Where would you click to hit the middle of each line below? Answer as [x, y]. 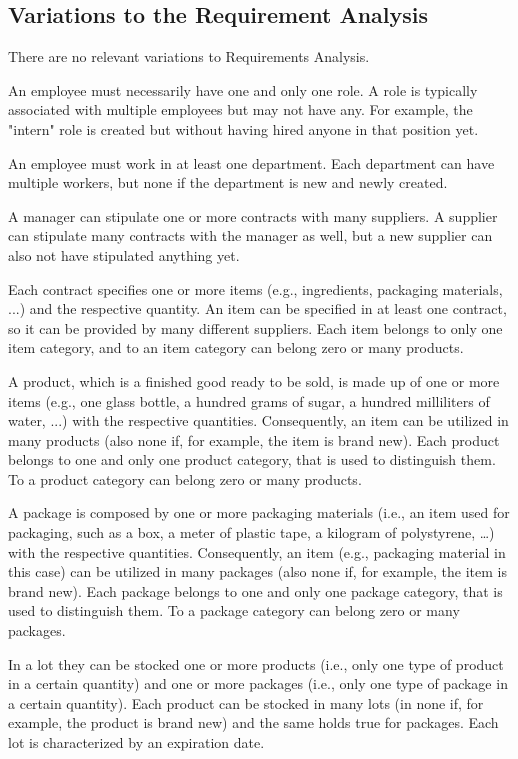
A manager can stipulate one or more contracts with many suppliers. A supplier [253, 215]
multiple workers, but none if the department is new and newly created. [228, 182]
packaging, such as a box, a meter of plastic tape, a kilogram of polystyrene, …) [251, 532]
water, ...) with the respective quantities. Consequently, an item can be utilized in [258, 420]
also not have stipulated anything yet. [124, 254]
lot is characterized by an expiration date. [136, 742]
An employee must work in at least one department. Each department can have [251, 162]
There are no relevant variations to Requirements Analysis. [189, 56]
